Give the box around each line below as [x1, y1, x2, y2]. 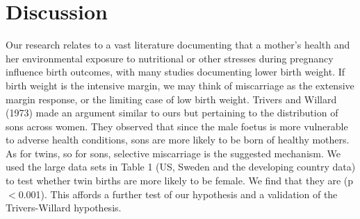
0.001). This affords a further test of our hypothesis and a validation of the [18, 186, 338, 201]
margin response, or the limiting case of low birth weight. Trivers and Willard [6, 91, 337, 106]
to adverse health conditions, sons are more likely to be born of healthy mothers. [6, 132, 350, 147]
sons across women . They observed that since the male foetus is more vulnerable [6, 119, 348, 133]
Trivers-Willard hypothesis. [6, 200, 122, 215]
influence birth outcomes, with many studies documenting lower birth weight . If [6, 64, 345, 79]
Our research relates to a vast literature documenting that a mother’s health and [6, 37, 350, 52]
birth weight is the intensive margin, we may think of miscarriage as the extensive [6, 78, 354, 92]
